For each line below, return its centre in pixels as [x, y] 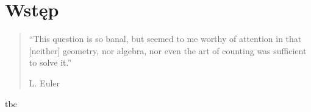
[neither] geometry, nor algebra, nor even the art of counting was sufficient [168, 50]
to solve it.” [50, 62]
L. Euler [45, 82]
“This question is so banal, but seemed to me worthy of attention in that [165, 39]
